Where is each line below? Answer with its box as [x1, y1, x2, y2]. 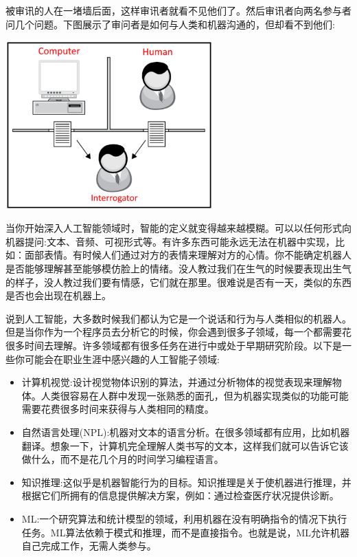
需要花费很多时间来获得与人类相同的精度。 [21, 402, 214, 416]
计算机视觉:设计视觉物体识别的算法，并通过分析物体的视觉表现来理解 [21, 375, 332, 389]
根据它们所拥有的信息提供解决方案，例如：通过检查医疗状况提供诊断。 [21, 488, 339, 503]
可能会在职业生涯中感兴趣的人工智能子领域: [24, 351, 220, 366]
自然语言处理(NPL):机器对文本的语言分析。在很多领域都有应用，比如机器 [21, 424, 350, 439]
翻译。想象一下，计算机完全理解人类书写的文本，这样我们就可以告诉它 [21, 438, 339, 452]
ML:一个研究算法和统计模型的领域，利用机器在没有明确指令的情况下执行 [21, 511, 347, 525]
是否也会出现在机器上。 [5, 288, 111, 303]
